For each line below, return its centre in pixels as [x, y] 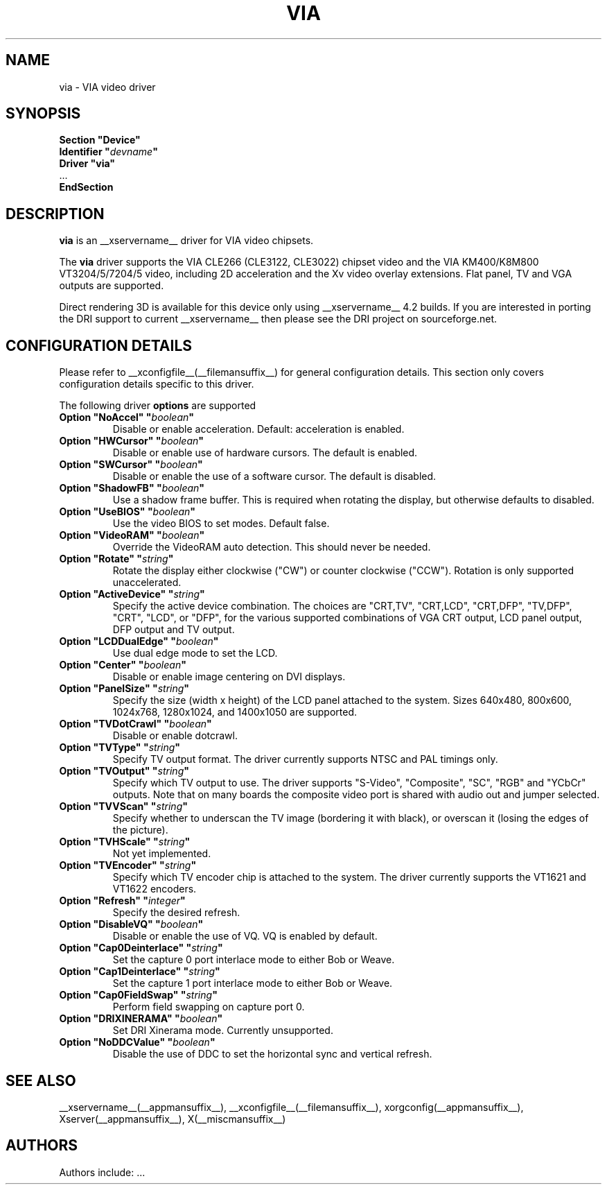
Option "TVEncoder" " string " [128, 865]
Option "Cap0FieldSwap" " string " [138, 995]
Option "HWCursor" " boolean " [132, 441]
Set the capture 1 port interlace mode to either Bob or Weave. [253, 983]
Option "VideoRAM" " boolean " [132, 535]
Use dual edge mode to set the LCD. [195, 653]
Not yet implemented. [162, 854]
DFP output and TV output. [174, 630]
